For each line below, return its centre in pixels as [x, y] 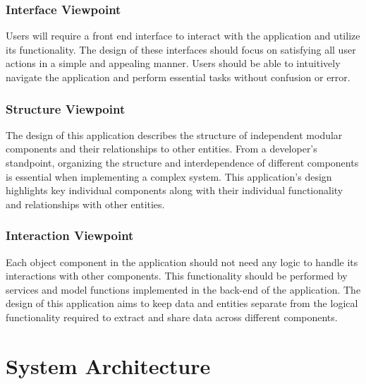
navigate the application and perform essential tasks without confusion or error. [178, 77]
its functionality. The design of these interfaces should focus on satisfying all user [181, 49]
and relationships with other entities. [85, 204]
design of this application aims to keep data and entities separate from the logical [182, 303]
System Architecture [108, 365]
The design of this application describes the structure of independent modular [174, 134]
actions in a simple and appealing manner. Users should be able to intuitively [173, 63]
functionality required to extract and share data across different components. [172, 317]
